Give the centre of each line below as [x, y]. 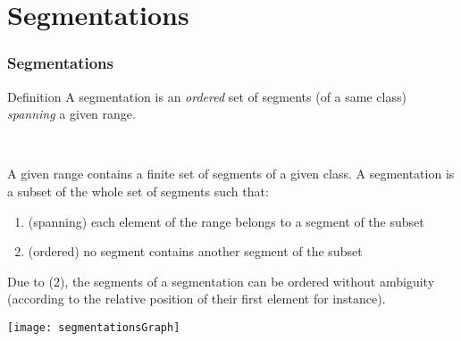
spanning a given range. [71, 114]
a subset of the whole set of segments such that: [138, 191]
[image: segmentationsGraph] [94, 327]
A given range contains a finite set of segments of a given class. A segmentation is [231, 174]
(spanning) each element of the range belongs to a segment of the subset [226, 221]
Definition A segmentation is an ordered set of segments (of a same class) [207, 96]
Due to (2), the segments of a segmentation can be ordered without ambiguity [221, 281]
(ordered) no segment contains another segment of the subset [195, 251]
